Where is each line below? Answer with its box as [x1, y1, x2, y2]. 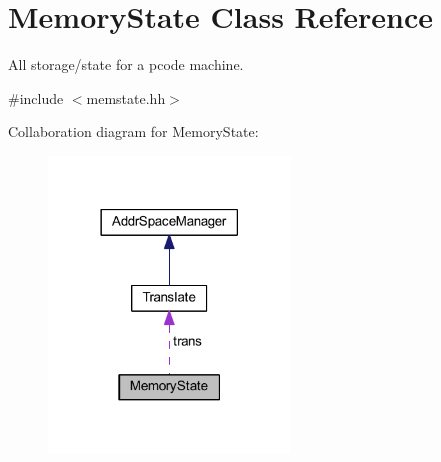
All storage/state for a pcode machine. [8, 54, 244, 75]
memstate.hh [86, 87, 166, 108]
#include [8, 87, 64, 108]
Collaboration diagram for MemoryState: [8, 121, 259, 142]
